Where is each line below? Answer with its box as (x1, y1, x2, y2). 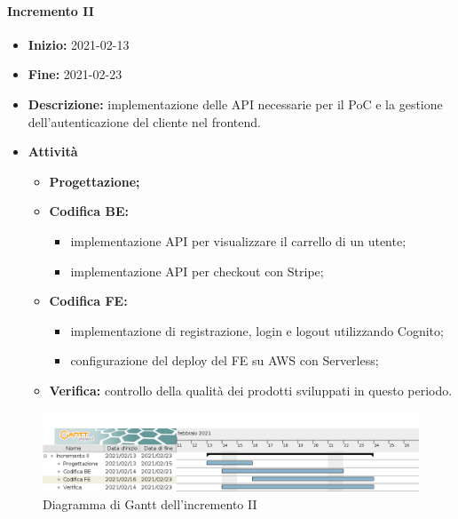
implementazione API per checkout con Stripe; (70, 261, 324, 280)
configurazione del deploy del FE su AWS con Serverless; (70, 351, 379, 370)
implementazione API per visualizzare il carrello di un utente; (70, 231, 407, 250)
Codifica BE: (49, 202, 129, 220)
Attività (28, 142, 78, 161)
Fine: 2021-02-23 (28, 65, 122, 84)
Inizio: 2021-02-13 (28, 35, 130, 53)
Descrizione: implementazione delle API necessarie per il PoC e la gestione (28, 94, 443, 113)
